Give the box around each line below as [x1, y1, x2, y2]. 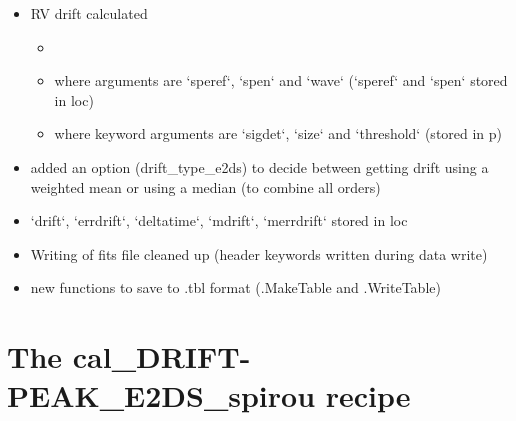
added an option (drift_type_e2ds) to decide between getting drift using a [30, 156, 489, 177]
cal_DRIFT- [72, 336, 251, 377]
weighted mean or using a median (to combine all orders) [30, 176, 381, 197]
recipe [325, 375, 411, 416]
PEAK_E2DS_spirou [7, 375, 316, 416]
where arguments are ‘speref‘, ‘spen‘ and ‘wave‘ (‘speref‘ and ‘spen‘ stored [54, 70, 508, 91]
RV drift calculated [30, 3, 148, 23]
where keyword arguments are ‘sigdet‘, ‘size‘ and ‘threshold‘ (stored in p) [54, 123, 503, 144]
